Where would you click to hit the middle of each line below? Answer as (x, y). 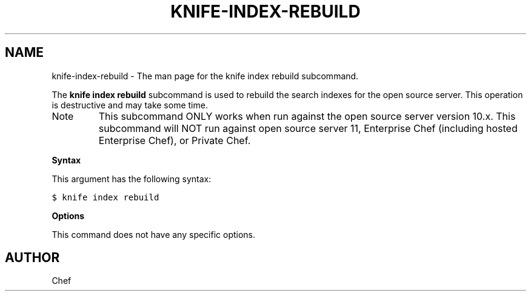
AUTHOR (32, 258)
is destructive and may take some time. (130, 105)
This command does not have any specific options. (154, 234)
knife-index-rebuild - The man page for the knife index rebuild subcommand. (205, 76)
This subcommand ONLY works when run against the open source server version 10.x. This (307, 116)
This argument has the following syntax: (132, 179)
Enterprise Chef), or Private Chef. (175, 140)
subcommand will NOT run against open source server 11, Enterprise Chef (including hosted (308, 128)
